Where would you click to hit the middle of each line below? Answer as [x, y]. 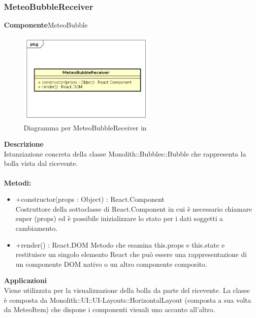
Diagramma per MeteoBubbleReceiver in [85, 127]
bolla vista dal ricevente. [41, 163]
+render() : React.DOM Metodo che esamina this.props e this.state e [120, 244]
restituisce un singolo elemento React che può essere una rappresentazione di [131, 254]
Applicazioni [26, 280]
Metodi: [18, 182]
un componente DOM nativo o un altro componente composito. [111, 264]
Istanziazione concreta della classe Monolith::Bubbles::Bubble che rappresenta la [125, 153]
